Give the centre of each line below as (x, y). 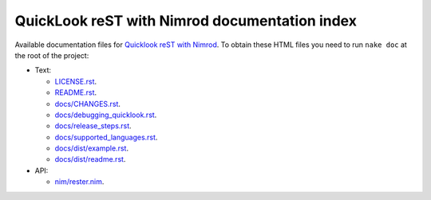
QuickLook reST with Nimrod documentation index (186, 21)
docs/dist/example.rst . (92, 148)
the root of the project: (52, 55)
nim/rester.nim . (79, 182)
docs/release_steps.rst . (93, 126)
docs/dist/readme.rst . (90, 159)
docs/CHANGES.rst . (88, 104)
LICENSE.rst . (76, 81)
